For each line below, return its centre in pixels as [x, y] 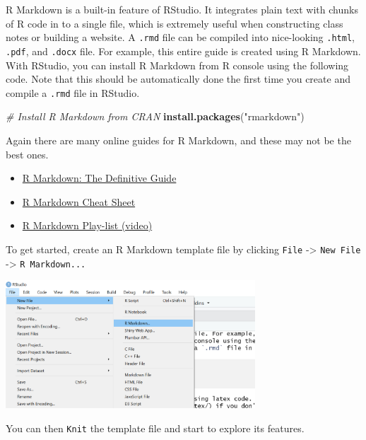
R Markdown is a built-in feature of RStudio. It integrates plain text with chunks [182, 9]
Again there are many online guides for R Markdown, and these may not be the [178, 140]
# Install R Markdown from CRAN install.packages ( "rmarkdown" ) [155, 116]
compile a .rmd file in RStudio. [73, 92]
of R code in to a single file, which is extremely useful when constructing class [175, 23]
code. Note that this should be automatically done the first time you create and [178, 79]
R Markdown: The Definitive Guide [99, 178]
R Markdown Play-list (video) [87, 225]
